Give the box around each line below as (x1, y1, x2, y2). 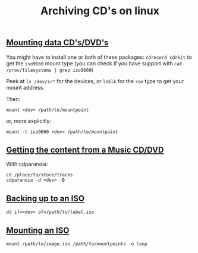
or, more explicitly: (6, 117, 52, 124)
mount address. (6, 84, 45, 91)
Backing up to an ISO (6, 193, 85, 203)
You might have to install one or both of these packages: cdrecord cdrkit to (6, 53, 192, 61)
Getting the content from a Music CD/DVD (6, 145, 164, 155)
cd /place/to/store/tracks (6, 172, 73, 178)
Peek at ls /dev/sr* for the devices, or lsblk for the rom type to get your (6, 77, 184, 84)
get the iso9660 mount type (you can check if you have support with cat (6, 59, 183, 67)
